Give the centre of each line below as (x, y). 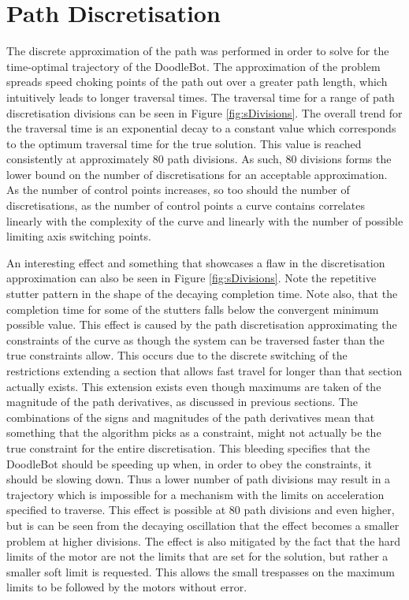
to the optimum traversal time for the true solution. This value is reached (184, 143)
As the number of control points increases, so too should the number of (178, 190)
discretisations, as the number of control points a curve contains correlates (186, 205)
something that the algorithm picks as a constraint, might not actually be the (194, 432)
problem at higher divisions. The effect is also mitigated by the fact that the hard (204, 540)
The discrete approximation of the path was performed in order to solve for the (198, 51)
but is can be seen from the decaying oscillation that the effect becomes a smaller (203, 525)
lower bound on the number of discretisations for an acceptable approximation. (197, 174)
